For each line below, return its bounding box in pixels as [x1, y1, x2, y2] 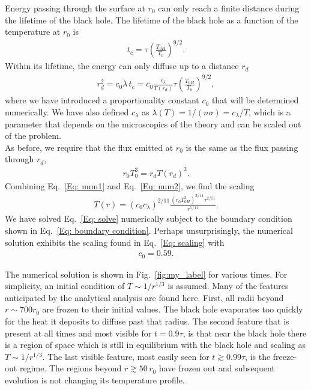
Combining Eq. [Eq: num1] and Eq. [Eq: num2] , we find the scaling [5, 179, 255, 192]
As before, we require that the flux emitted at [5, 141, 174, 153]
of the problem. [5, 129, 61, 142]
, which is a [249, 106, 291, 118]
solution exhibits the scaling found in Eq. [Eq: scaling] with [5, 236, 225, 248]
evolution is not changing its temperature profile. [5, 374, 185, 386]
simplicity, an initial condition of [5, 279, 125, 292]
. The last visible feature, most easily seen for [42, 350, 210, 362]
